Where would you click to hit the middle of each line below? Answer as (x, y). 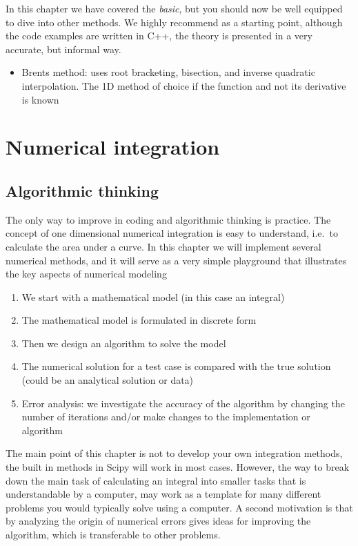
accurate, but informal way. (63, 49)
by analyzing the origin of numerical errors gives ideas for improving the (158, 521)
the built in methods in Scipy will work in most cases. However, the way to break (178, 467)
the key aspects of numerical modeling (86, 274)
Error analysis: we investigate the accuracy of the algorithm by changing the (183, 403)
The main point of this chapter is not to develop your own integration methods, (174, 453)
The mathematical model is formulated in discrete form (139, 320)
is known (40, 99)
